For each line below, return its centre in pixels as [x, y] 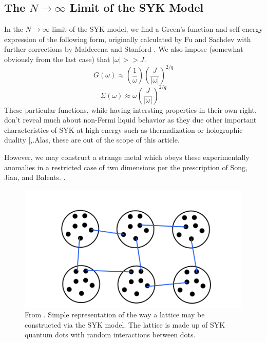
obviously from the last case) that [57, 59]
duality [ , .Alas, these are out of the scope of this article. [92, 140]
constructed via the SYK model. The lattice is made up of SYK [125, 324]
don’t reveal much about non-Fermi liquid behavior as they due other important [130, 120]
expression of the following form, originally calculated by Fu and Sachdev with [128, 39]
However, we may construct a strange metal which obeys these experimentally [127, 157]
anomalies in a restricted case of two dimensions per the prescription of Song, [126, 167]
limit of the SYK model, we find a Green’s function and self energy [157, 29]
